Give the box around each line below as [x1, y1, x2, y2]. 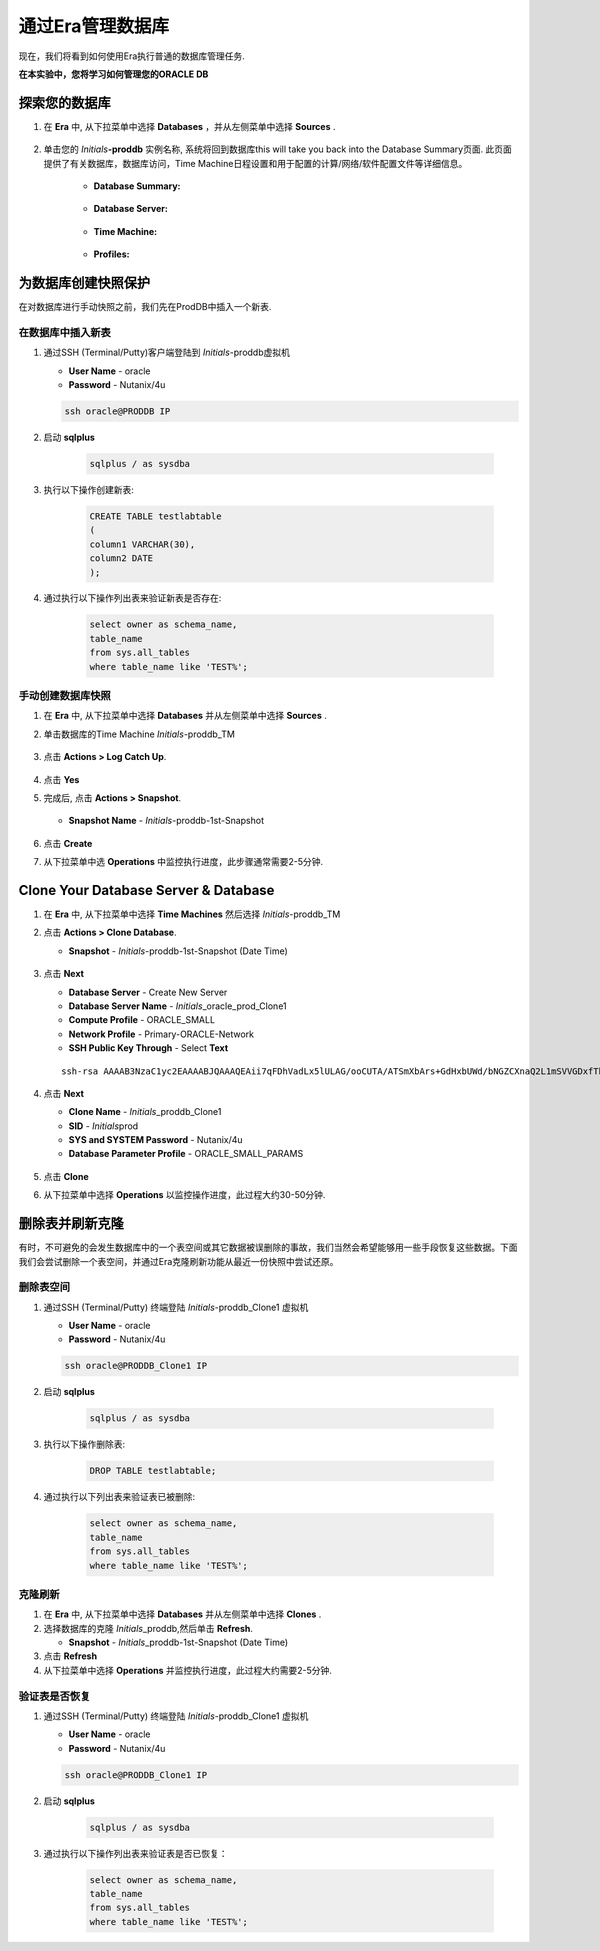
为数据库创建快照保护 [18, 275, 150, 291]
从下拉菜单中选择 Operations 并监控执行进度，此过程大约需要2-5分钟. [43, 1664, 332, 1676]
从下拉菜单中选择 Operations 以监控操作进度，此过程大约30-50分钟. [43, 1189, 326, 1201]
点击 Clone [43, 1170, 89, 1182]
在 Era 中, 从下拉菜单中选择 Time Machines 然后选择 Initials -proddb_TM [43, 908, 341, 920]
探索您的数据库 [18, 94, 111, 111]
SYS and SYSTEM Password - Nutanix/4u [68, 1134, 244, 1146]
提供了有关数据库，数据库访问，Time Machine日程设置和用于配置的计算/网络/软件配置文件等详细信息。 [43, 157, 468, 169]
